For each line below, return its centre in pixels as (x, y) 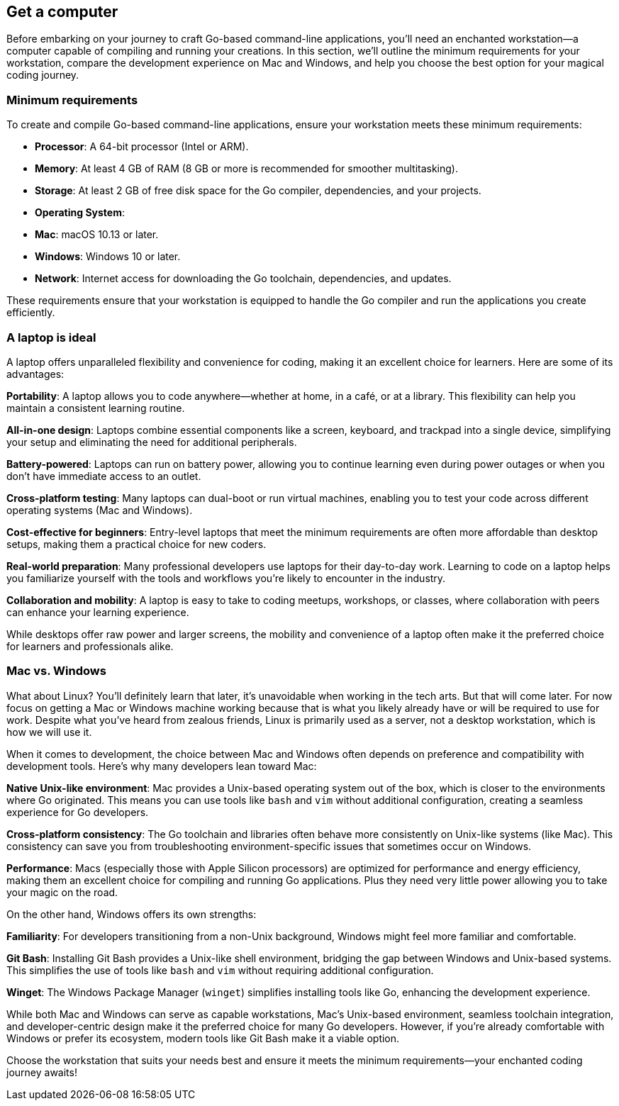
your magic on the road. (62, 892)
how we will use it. (49, 732)
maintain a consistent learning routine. (96, 408)
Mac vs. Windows (56, 671)
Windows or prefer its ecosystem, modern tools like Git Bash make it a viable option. (203, 1038)
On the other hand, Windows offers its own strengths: (132, 914)
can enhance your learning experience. (98, 612)
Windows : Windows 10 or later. (108, 257)
